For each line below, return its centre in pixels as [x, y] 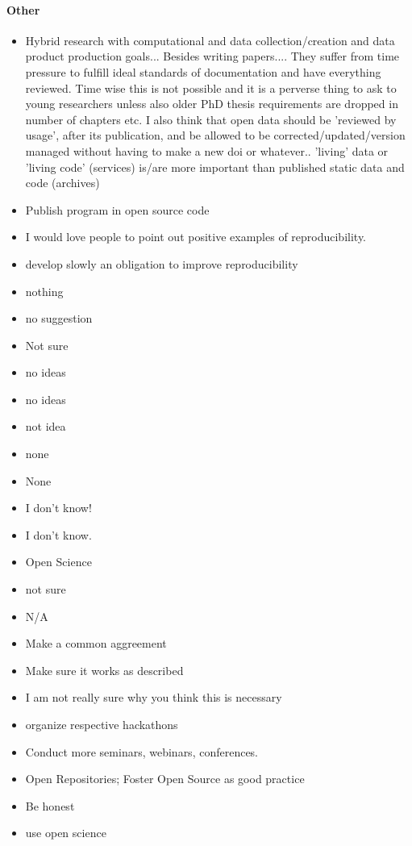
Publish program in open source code [117, 209]
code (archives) [62, 183]
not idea [46, 426]
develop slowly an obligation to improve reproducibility [162, 263]
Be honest [50, 805]
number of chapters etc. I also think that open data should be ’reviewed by [211, 119]
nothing [44, 291]
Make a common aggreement [96, 643]
